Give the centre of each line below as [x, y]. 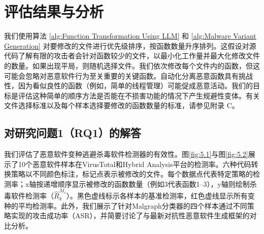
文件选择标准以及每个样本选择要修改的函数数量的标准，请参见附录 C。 [122, 105]
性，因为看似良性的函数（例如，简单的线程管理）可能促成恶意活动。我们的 [128, 86]
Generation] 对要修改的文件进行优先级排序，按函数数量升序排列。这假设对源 [130, 45]
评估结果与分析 [54, 11]
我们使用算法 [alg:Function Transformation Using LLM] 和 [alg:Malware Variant [130, 36]
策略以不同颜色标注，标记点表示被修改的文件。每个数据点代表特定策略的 [132, 174]
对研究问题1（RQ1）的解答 [73, 133]
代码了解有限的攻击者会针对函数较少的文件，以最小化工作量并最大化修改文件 [132, 56]
